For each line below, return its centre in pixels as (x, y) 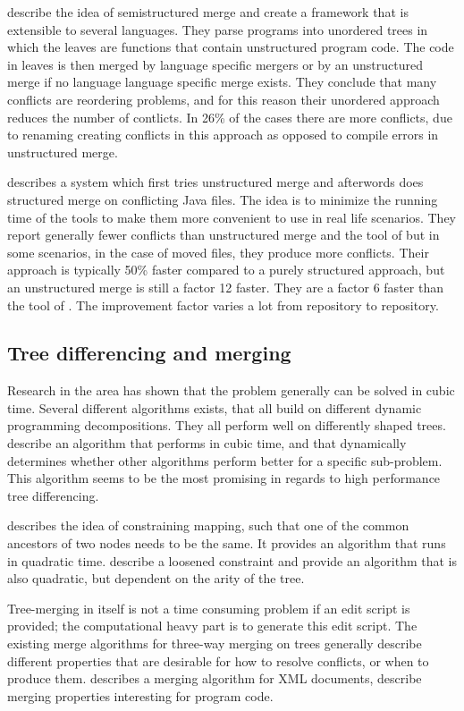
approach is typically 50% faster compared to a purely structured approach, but (226, 270)
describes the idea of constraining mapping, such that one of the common (208, 525)
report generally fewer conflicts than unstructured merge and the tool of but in (224, 235)
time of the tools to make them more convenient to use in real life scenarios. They (232, 217)
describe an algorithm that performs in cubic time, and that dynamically (207, 443)
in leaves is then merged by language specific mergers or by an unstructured (215, 64)
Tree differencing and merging (149, 353)
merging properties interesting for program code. (140, 695)
